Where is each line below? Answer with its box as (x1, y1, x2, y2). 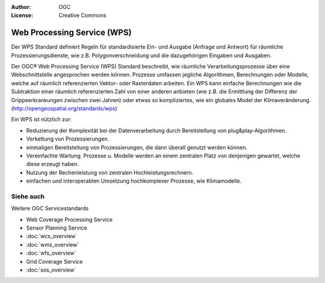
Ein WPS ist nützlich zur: (11, 116, 72, 123)
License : (11, 12, 33, 19)
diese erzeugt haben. (26, 160, 79, 168)
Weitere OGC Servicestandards (11, 205, 89, 212)
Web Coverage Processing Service (26, 216, 113, 223)
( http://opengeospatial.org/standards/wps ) (11, 105, 117, 112)
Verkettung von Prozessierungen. (26, 135, 110, 142)
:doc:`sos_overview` (26, 266, 76, 273)
